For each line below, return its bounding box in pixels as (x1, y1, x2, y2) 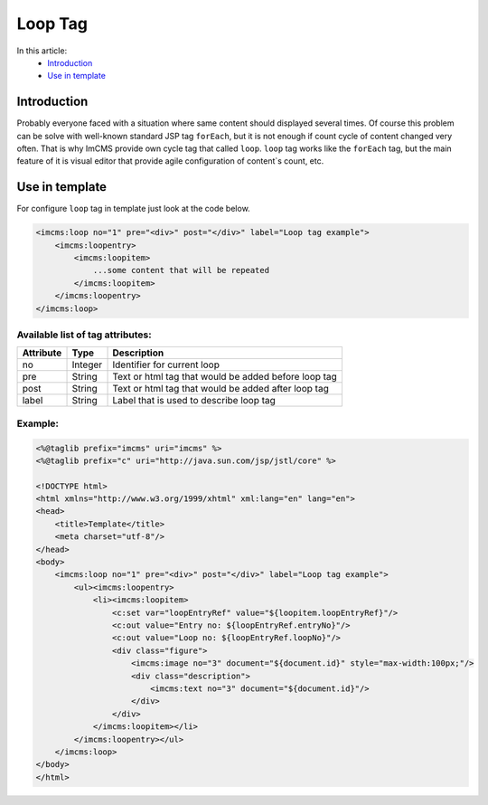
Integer (71, 358, 103, 371)
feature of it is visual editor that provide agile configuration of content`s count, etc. (16, 156, 324, 166)
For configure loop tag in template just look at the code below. (16, 204, 250, 214)
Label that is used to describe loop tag (112, 394, 276, 407)
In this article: (16, 45, 68, 56)
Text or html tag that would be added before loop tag (112, 371, 338, 384)
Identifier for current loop (112, 358, 221, 371)
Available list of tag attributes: (16, 328, 153, 341)
